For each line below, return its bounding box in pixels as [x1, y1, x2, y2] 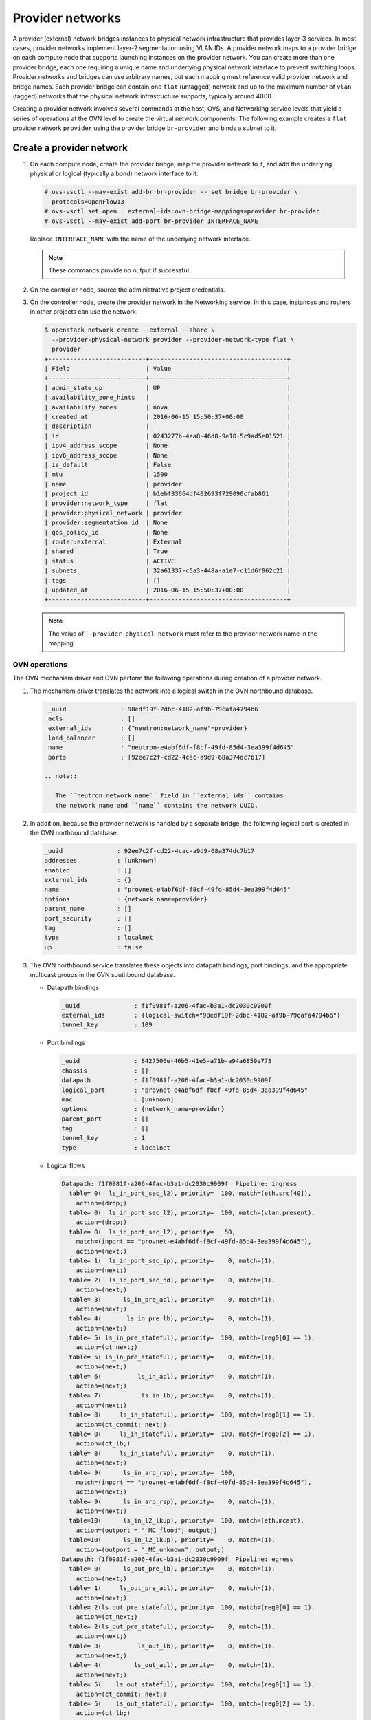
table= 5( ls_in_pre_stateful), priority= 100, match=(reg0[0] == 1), [69, 1334, 315, 1342]
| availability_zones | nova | [44, 403, 291, 411]
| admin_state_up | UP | [44, 384, 291, 391]
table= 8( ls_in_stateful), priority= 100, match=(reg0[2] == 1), [69, 1430, 315, 1438]
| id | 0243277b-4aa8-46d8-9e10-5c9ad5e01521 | [44, 432, 291, 440]
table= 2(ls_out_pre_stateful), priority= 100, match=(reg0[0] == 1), [69, 1604, 315, 1611]
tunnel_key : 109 [61, 1021, 153, 1029]
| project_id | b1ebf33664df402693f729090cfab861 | [44, 490, 291, 498]
